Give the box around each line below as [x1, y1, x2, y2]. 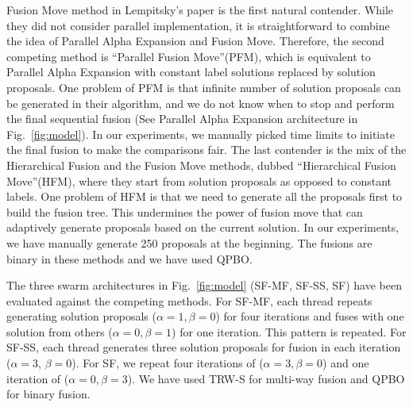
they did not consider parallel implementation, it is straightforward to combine [6, 17, 390, 33]
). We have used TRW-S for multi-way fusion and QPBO [127, 370, 405, 386]
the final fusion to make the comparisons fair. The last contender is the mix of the [6, 141, 407, 158]
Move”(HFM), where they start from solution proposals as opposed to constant [6, 172, 392, 189]
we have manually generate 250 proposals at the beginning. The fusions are [6, 234, 372, 251]
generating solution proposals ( [6, 308, 156, 324]
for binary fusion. [6, 386, 91, 402]
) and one [322, 355, 369, 371]
